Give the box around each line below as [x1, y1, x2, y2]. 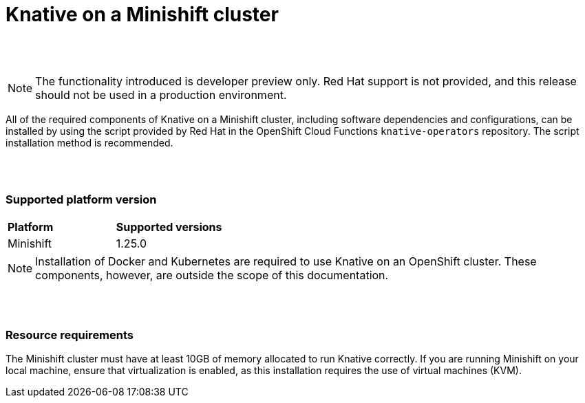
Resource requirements [6, 327, 134, 342]
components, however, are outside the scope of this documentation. [35, 268, 389, 282]
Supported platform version [6, 193, 157, 207]
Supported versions [116, 219, 222, 234]
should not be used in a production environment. [35, 87, 287, 102]
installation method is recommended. [6, 136, 173, 149]
